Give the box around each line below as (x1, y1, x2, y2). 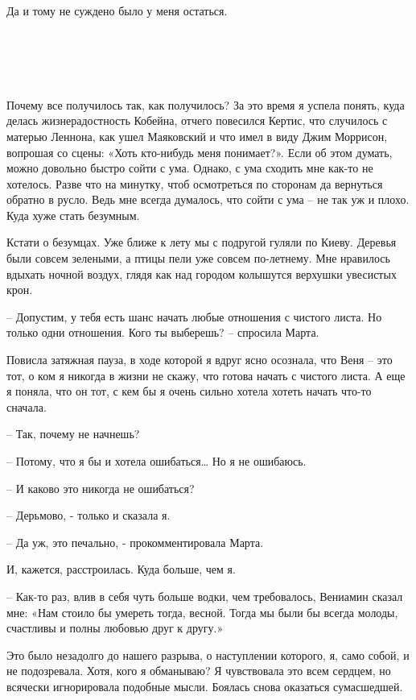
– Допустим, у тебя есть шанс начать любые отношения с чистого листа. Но (6, 308, 382, 325)
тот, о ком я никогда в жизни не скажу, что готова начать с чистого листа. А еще (6, 367, 406, 383)
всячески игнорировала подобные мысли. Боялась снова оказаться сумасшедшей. (6, 677, 403, 694)
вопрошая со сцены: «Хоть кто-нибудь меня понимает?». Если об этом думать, (6, 143, 393, 160)
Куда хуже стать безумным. (6, 206, 140, 223)
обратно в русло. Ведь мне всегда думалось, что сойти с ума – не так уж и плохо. (6, 191, 410, 208)
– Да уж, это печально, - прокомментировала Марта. (6, 533, 264, 550)
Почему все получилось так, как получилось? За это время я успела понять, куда (6, 96, 405, 113)
